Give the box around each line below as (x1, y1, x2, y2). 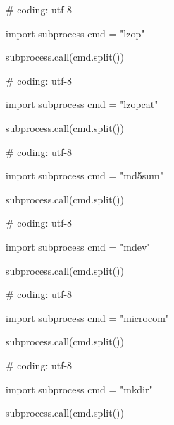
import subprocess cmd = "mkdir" (6, 381, 153, 396)
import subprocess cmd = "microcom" (6, 310, 170, 325)
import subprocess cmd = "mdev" (6, 239, 151, 253)
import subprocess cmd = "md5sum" (6, 168, 163, 183)
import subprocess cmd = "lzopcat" (6, 97, 159, 112)
